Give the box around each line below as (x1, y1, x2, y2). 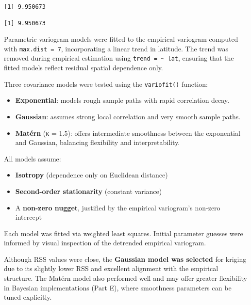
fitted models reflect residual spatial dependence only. (4, 63, 163, 73)
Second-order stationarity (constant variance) (15, 186, 162, 196)
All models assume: (4, 153, 61, 163)
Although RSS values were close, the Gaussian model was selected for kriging (4, 254, 247, 264)
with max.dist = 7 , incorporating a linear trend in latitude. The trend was (4, 43, 228, 53)
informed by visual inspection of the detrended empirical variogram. (4, 238, 206, 248)
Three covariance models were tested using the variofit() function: (4, 79, 208, 89)
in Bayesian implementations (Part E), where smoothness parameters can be (4, 282, 232, 292)
